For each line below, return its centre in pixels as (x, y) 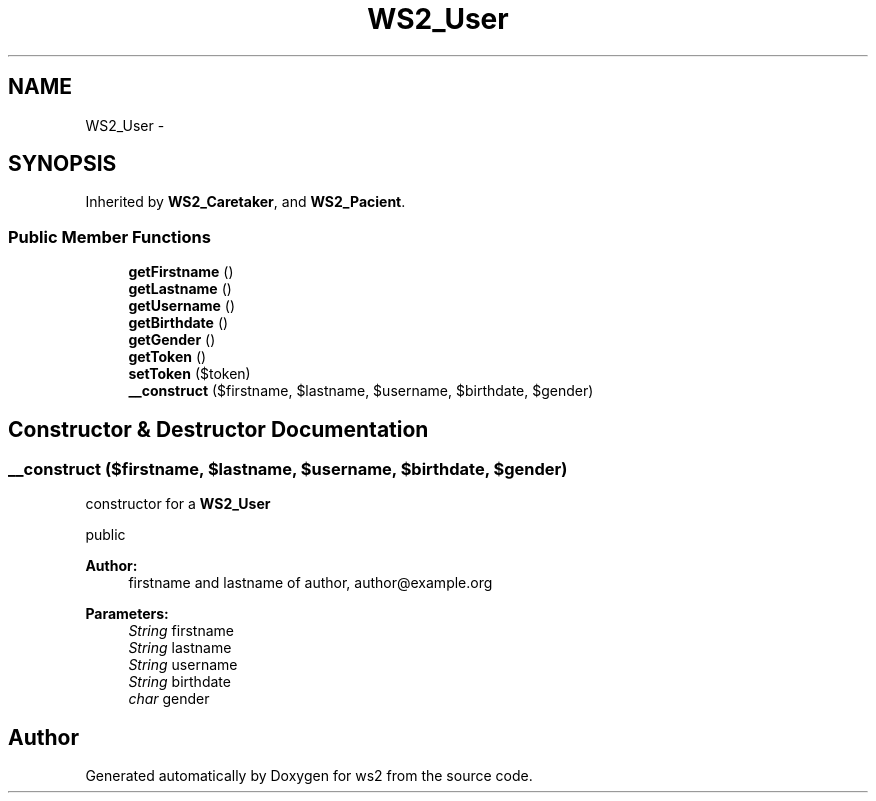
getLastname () (180, 289)
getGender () (172, 340)
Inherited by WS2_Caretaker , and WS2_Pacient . (245, 202)
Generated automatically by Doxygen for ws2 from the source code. (309, 776)
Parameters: (127, 614)
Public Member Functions (109, 236)
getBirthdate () (178, 323)
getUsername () (182, 306)
